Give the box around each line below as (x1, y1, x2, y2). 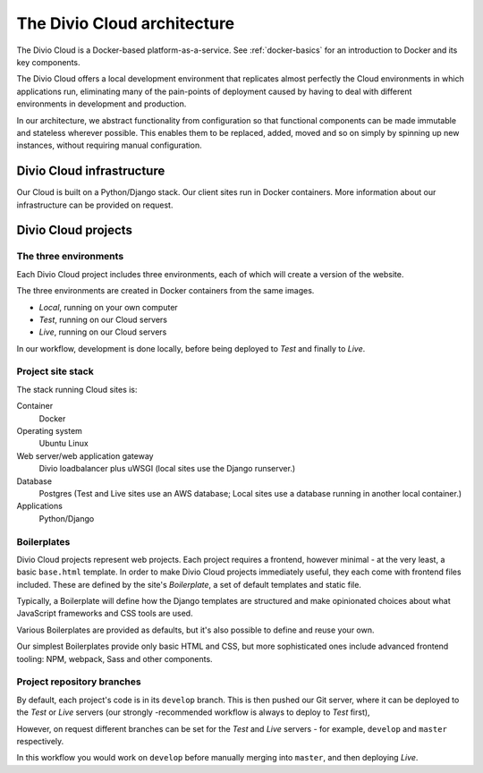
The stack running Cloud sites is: (16, 384, 138, 395)
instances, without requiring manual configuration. (16, 140, 203, 151)
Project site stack (16, 365, 94, 378)
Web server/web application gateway (16, 450, 154, 461)
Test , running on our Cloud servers (38, 314, 167, 325)
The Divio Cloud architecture (16, 13, 235, 33)
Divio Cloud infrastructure (16, 164, 165, 179)
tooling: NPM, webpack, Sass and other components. (16, 653, 214, 664)
